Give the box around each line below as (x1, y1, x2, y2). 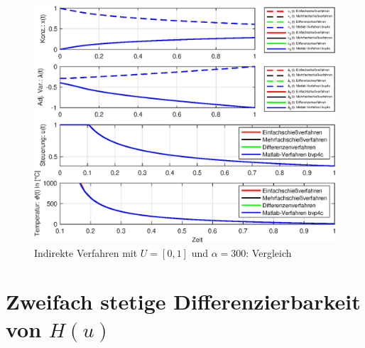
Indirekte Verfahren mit (34, 245, 138, 260)
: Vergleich (246, 245, 292, 260)
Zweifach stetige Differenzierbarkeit (6, 287, 361, 316)
